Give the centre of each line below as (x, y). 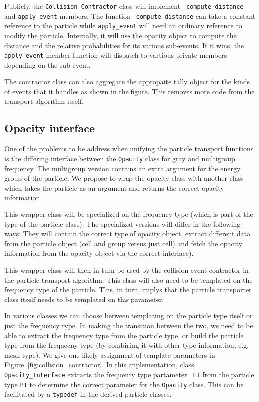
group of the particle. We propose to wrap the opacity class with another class (124, 178)
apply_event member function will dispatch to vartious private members (116, 55)
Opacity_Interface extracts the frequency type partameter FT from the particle (129, 374)
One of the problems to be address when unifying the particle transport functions (129, 149)
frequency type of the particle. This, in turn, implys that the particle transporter (128, 289)
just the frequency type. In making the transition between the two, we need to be (129, 325)
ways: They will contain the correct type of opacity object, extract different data (128, 234)
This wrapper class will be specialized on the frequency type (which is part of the (129, 214)
